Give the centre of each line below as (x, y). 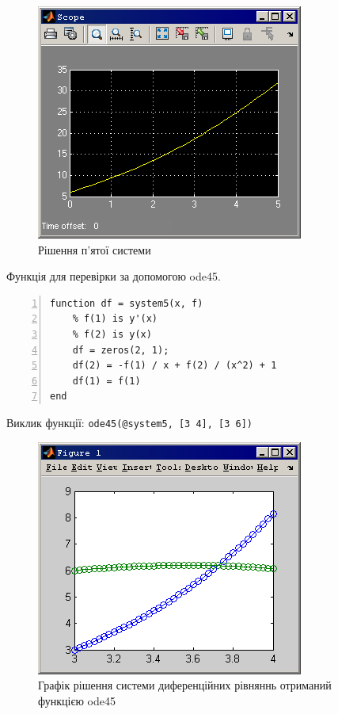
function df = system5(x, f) (127, 303)
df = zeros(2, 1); (121, 350)
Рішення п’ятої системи (95, 249)
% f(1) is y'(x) (115, 319)
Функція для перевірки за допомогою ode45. (114, 276)
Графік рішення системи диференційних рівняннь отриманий (185, 685)
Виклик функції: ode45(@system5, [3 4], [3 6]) (130, 422)
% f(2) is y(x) (112, 334)
